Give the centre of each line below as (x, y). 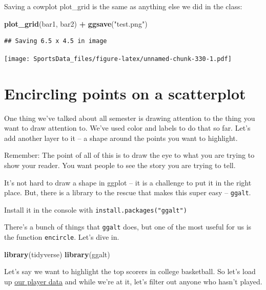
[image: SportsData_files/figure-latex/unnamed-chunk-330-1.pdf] (118, 59)
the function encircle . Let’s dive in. (62, 237)
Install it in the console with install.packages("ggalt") (96, 209)
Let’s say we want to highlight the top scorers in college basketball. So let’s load (130, 271)
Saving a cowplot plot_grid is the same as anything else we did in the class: (123, 6)
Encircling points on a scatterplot (125, 93)
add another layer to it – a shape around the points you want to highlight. (121, 138)
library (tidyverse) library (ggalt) (57, 254)
